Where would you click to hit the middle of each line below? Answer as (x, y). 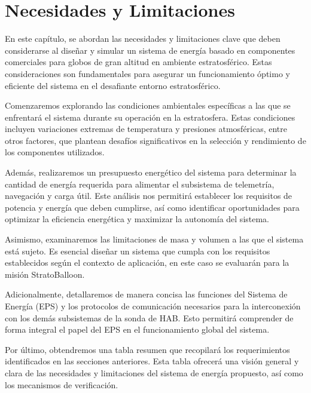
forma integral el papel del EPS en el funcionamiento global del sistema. (137, 329)
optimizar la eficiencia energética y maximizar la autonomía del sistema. (137, 219)
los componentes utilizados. (55, 152)
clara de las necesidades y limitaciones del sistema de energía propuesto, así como (154, 372)
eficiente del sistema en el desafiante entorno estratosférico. (113, 85)
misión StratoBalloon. (45, 274)
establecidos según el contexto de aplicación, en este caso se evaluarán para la (147, 262)
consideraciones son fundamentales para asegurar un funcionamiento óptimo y (147, 73)
